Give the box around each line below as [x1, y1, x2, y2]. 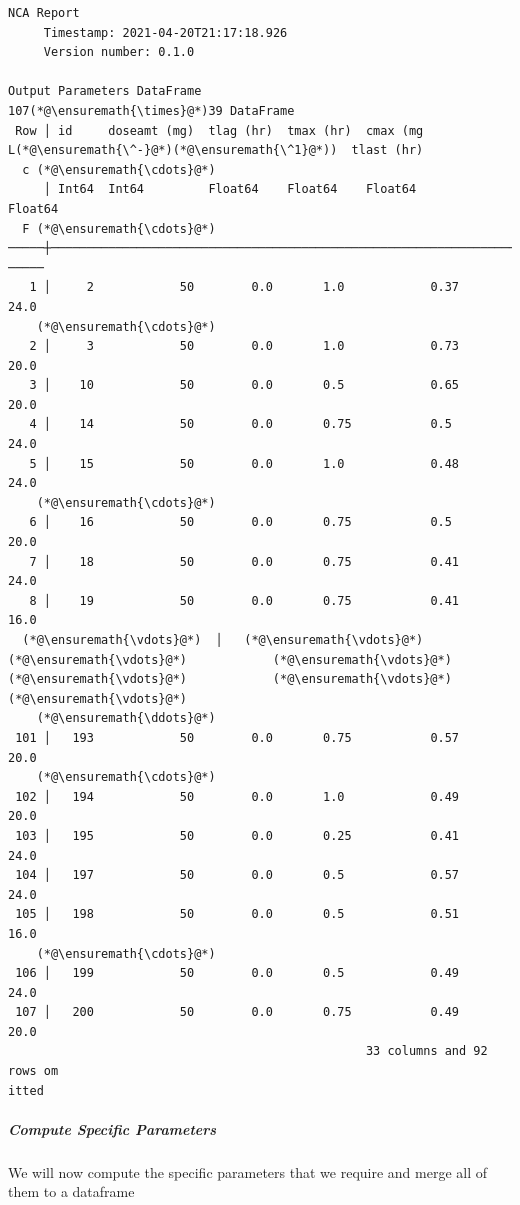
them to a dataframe [8, 1181, 135, 1202]
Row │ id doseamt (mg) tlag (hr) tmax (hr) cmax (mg [15, 123, 424, 138]
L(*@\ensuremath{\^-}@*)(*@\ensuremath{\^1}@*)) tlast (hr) [8, 143, 424, 158]
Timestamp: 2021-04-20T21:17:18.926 [43, 25, 288, 40]
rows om [8, 1064, 59, 1079]
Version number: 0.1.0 [43, 45, 195, 60]
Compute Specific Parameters [8, 1118, 217, 1139]
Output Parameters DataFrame [8, 84, 202, 99]
